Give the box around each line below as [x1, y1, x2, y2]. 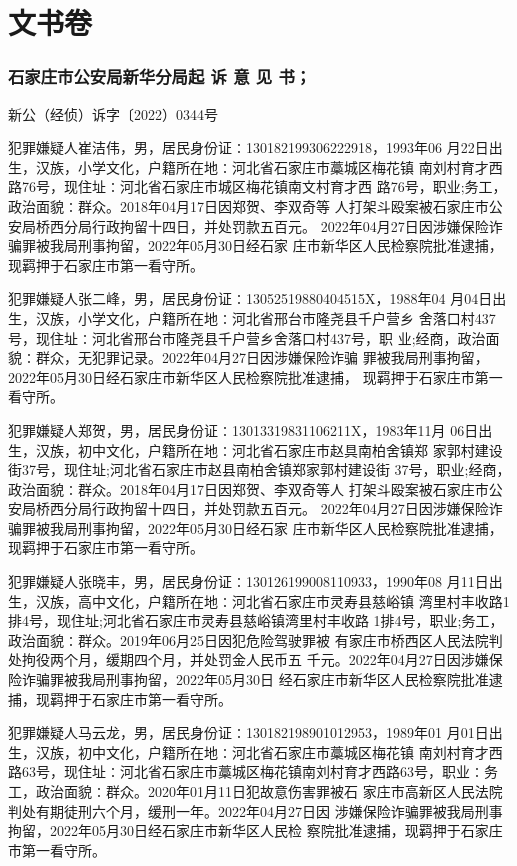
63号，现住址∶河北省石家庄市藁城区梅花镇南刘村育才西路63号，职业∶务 [21, 761, 498, 782]
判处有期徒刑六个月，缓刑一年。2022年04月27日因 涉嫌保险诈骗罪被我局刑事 [8, 800, 503, 821]
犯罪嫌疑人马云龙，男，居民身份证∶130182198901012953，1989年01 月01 [8, 722, 475, 743]
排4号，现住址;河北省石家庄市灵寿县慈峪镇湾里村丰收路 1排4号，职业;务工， [8, 610, 504, 631]
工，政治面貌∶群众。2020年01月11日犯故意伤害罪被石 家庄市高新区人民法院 [8, 781, 503, 801]
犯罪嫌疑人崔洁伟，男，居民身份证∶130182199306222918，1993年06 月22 [8, 137, 475, 158]
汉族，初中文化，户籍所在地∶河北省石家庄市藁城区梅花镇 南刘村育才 [35, 741, 489, 762]
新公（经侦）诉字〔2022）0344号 [8, 103, 218, 124]
